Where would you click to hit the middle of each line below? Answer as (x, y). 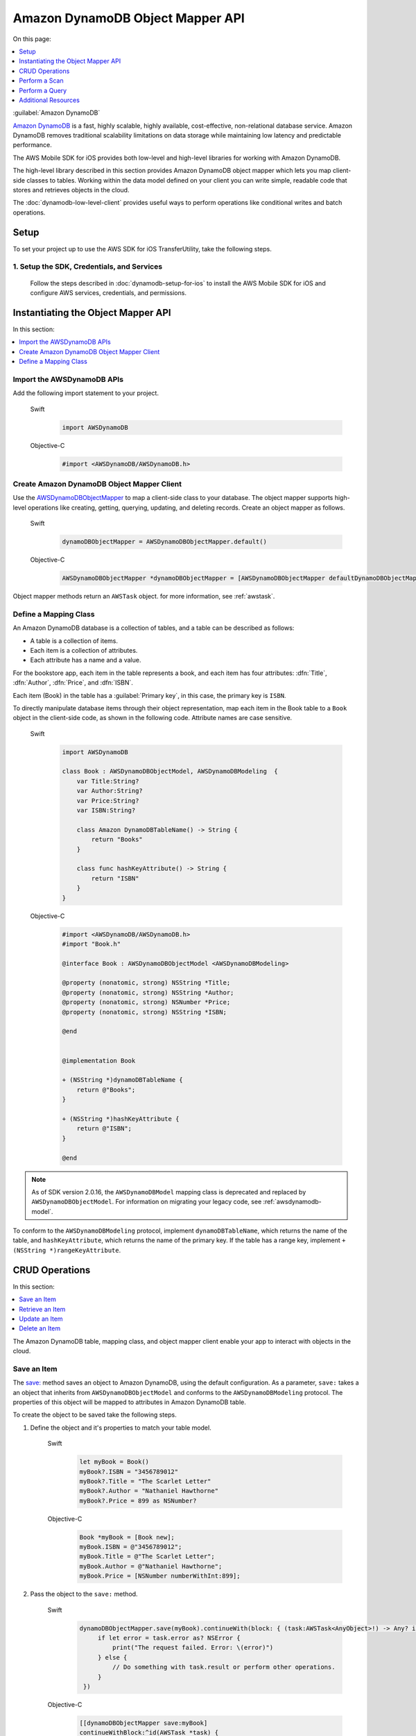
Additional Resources (49, 100)
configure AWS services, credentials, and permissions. (109, 293)
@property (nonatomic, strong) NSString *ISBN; (144, 1012)
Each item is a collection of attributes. (84, 650)
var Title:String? (108, 781)
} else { (112, 1657)
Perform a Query (43, 90)
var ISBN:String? (106, 810)
